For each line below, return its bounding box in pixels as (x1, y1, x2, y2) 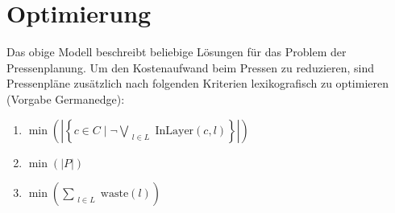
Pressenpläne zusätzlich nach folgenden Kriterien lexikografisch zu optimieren (6, 75, 389, 92)
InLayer (155, 125, 194, 137)
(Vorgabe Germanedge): (6, 90, 125, 107)
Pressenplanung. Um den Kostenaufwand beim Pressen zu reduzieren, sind (6, 59, 375, 76)
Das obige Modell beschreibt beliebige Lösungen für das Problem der (6, 43, 347, 60)
